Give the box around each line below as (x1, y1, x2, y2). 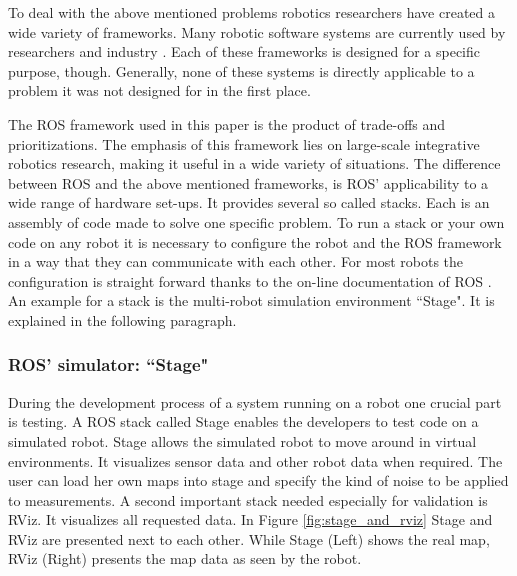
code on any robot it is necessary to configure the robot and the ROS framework (8, 231, 502, 252)
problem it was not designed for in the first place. (8, 80, 311, 101)
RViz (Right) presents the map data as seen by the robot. (8, 548, 362, 569)
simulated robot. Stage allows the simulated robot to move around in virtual (8, 430, 477, 451)
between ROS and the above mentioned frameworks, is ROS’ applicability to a (8, 172, 489, 193)
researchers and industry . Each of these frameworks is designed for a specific (8, 41, 481, 62)
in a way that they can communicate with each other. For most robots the (8, 251, 464, 272)
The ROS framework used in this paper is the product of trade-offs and (8, 113, 446, 134)
